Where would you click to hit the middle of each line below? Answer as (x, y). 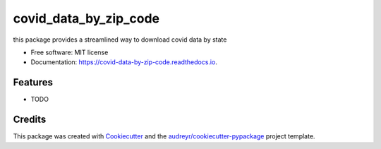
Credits (30, 120)
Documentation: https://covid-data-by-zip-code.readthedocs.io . (124, 62)
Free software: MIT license (69, 52)
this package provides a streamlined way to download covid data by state (120, 40)
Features (33, 82)
